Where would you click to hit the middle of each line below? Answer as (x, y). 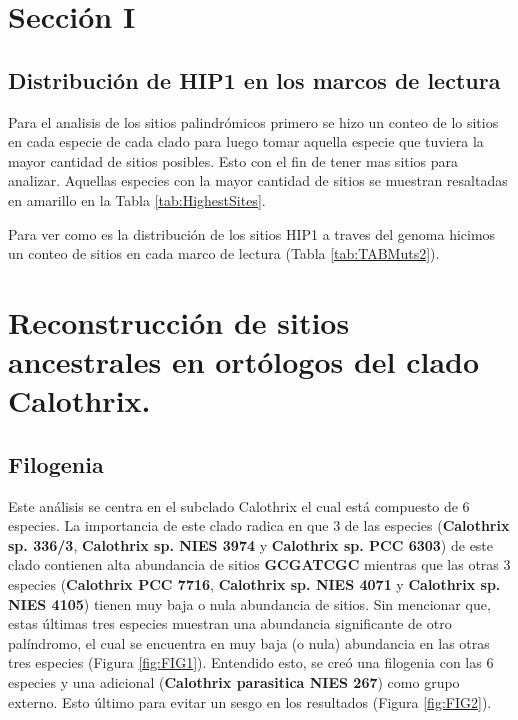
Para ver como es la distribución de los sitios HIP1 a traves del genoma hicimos (252, 233)
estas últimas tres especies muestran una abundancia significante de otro (230, 623)
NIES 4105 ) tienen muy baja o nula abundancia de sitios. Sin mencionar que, (249, 603)
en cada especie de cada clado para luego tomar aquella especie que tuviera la (246, 141)
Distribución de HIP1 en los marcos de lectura (254, 79)
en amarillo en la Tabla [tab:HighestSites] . (137, 199)
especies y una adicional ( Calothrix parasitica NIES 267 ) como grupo (234, 682)
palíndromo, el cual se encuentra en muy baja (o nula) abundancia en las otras (249, 642)
